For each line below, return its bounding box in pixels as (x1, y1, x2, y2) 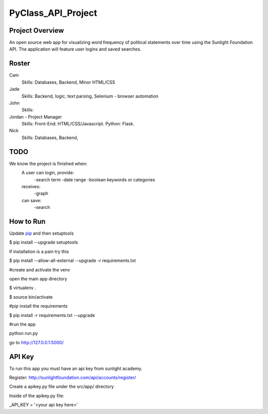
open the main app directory (9, 275, 67, 282)
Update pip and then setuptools (9, 230, 74, 236)
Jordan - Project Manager (9, 114, 62, 120)
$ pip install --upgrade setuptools (9, 239, 78, 245)
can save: (21, 197, 42, 203)
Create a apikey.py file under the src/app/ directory (9, 384, 114, 390)
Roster (9, 59, 30, 68)
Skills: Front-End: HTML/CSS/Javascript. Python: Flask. (21, 121, 134, 127)
